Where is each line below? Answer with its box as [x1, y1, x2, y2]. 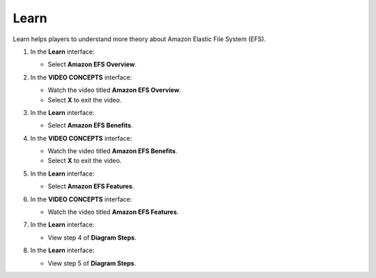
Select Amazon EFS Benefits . [47, 121, 134, 130]
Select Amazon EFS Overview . [47, 60, 137, 69]
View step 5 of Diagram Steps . [47, 258, 136, 268]
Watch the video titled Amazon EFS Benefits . [47, 147, 178, 155]
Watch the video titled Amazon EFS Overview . [47, 86, 181, 94]
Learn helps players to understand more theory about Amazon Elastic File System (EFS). [13, 35, 266, 43]
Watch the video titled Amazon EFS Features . [47, 208, 179, 216]
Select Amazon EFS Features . [47, 182, 134, 191]
